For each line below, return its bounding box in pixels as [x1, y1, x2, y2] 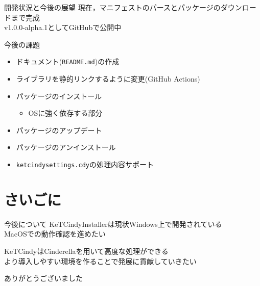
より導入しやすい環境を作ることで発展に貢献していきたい [4, 255, 197, 266]
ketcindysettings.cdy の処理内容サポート [16, 159, 154, 169]
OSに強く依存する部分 [28, 108, 103, 118]
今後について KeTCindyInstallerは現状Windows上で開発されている [4, 218, 222, 229]
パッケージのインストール [16, 90, 102, 101]
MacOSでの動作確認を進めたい [4, 228, 106, 239]
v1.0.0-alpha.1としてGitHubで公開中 [4, 22, 122, 33]
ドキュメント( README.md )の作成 [16, 56, 120, 67]
